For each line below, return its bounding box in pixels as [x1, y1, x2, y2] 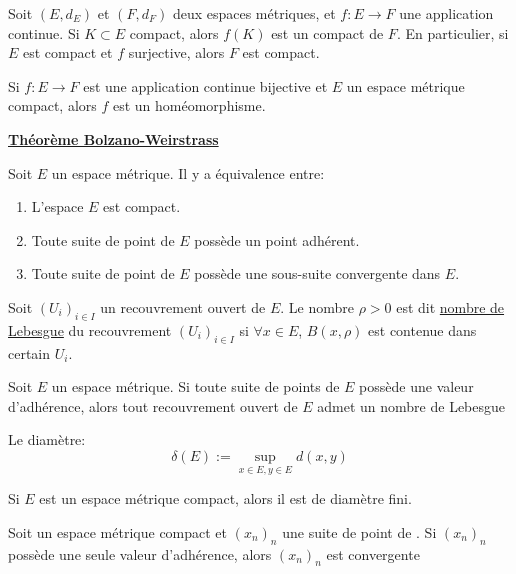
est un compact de [271, 22, 384, 43]
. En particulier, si [396, 22, 509, 43]
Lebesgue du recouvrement [8, 319, 172, 340]
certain [8, 342, 51, 363]
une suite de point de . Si [282, 521, 437, 542]
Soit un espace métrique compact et [8, 521, 228, 542]
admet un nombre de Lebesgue [317, 395, 506, 416]
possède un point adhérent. [194, 229, 360, 250]
